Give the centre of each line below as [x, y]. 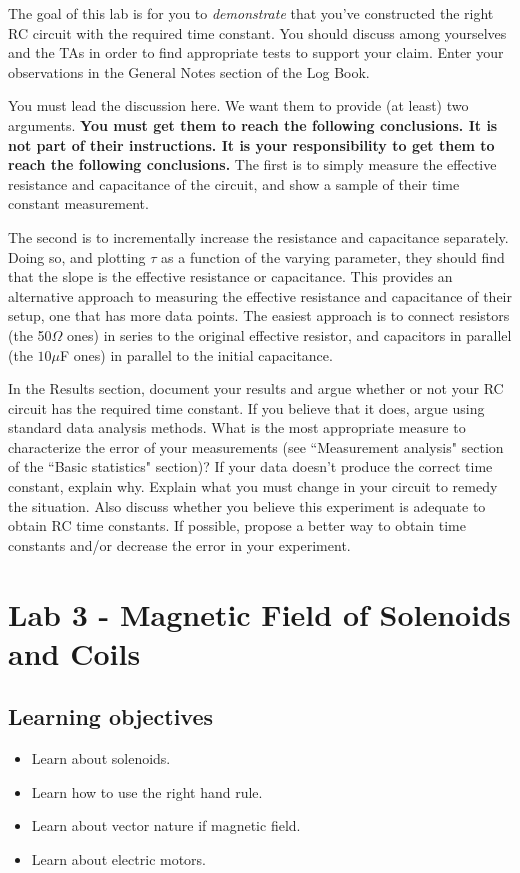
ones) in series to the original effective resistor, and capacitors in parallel [289, 334]
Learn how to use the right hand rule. [147, 791]
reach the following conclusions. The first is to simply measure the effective [252, 164]
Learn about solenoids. [101, 758]
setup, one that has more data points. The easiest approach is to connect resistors [259, 315]
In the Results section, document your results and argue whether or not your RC [256, 388]
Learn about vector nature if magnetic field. [166, 825]
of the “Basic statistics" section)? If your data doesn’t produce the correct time [250, 466]
